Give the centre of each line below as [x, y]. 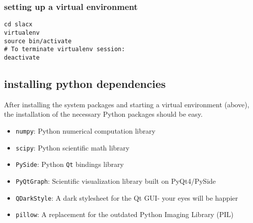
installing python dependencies [85, 83]
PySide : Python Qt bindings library [70, 164]
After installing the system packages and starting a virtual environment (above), [127, 104]
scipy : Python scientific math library [73, 147]
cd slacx [18, 25]
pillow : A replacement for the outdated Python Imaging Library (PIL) [125, 214]
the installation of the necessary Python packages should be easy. [103, 114]
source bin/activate [38, 41]
